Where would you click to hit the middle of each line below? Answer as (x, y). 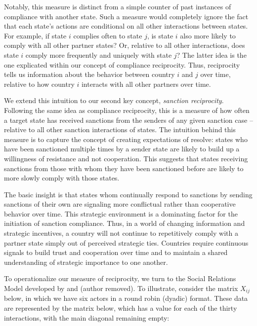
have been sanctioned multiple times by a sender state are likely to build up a (122, 149)
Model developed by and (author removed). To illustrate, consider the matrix (121, 288)
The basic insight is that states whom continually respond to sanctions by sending (128, 194)
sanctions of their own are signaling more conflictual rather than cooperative (120, 204)
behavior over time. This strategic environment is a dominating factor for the (121, 213)
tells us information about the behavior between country (89, 74)
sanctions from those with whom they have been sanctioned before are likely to (124, 168)
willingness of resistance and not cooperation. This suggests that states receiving (126, 158)
